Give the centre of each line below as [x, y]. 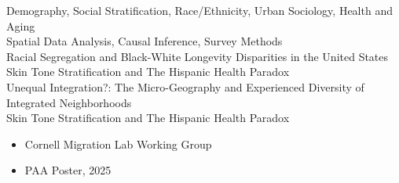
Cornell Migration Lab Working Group [118, 144]
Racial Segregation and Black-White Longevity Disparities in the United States [198, 56]
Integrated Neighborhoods [69, 102]
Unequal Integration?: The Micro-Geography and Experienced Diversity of [185, 86]
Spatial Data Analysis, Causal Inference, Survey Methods [145, 41]
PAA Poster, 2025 [68, 170]
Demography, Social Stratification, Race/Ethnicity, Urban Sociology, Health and [199, 10]
